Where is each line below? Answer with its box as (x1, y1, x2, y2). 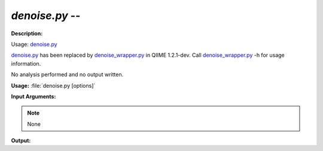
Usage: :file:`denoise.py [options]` (11, 82, 96, 89)
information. (11, 60, 41, 67)
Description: (11, 30, 43, 37)
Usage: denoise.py (11, 41, 57, 48)
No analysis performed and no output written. (11, 71, 124, 78)
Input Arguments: (11, 93, 56, 100)
